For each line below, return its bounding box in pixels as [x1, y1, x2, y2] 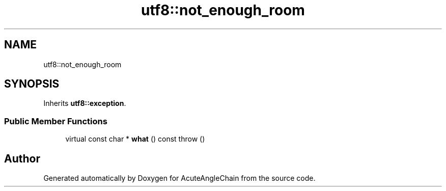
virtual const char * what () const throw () [65, 134, 205, 144]
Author [4, 152, 40, 165]
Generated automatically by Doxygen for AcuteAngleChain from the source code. [43, 174, 316, 183]
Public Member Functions [4, 116, 107, 126]
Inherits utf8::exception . [43, 99, 126, 108]
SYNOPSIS [4, 77, 60, 91]
